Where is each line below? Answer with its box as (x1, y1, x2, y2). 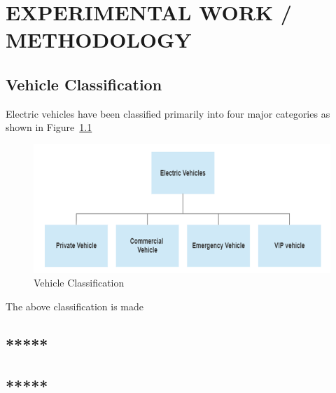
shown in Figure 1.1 (6, 120, 92, 135)
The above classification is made (6, 299, 143, 314)
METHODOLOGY (6, 25, 192, 54)
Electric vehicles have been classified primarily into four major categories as (6, 106, 330, 120)
